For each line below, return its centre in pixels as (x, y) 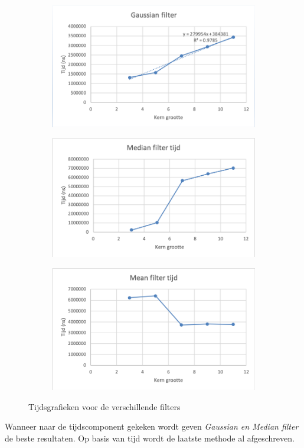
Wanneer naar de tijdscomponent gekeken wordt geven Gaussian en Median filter (152, 426)
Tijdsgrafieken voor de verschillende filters (104, 406)
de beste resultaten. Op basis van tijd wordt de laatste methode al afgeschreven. (150, 438)
